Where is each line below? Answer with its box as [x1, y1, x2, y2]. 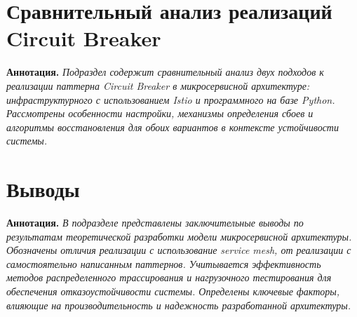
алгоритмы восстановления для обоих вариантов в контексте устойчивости [6, 119, 339, 134]
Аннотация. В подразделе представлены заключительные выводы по [6, 215, 304, 229]
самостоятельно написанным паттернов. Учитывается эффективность [6, 256, 321, 271]
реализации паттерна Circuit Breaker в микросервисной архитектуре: [6, 78, 310, 93]
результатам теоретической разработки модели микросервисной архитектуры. [6, 229, 352, 243]
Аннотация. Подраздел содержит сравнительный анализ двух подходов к [6, 65, 324, 79]
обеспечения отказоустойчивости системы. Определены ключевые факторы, [6, 283, 340, 298]
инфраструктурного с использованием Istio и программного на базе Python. [6, 92, 335, 107]
